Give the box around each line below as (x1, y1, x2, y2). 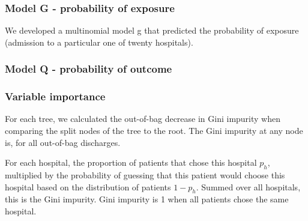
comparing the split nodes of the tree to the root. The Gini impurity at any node (5, 124, 303, 137)
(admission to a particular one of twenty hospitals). (5, 35, 193, 48)
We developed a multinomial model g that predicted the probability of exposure (5, 24, 299, 37)
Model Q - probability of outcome (5, 61, 172, 76)
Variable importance (5, 89, 106, 104)
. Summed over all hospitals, (196, 180, 301, 193)
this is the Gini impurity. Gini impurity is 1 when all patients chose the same (5, 193, 289, 205)
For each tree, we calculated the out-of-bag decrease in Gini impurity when (5, 112, 281, 125)
